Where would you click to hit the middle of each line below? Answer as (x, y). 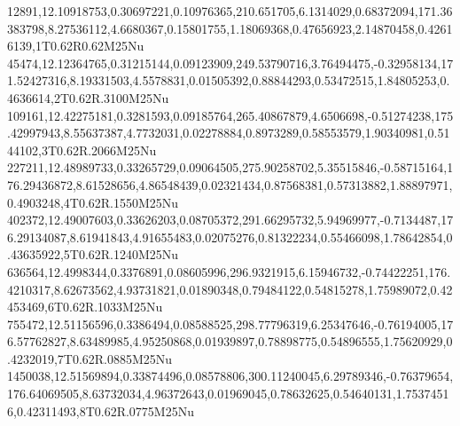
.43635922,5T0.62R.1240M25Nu (93, 254)
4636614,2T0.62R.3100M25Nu (88, 97)
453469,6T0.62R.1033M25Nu (85, 307)
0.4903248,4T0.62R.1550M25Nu (93, 202)
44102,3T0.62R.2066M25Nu (82, 150)
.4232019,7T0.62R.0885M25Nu (90, 358)
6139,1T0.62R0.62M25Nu (76, 46)
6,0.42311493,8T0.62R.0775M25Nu (101, 410)
